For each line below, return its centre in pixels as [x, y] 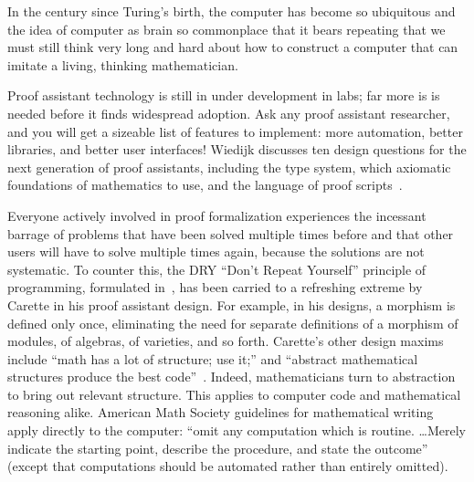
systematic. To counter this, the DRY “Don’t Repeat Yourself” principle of [217, 269]
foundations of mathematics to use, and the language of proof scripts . [205, 185]
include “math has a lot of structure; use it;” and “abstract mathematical [213, 358]
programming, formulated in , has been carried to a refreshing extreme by [215, 287]
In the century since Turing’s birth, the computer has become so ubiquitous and [232, 11]
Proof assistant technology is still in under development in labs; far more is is [224, 95]
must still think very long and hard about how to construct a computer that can [233, 47]
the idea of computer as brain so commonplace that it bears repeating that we [226, 29]
